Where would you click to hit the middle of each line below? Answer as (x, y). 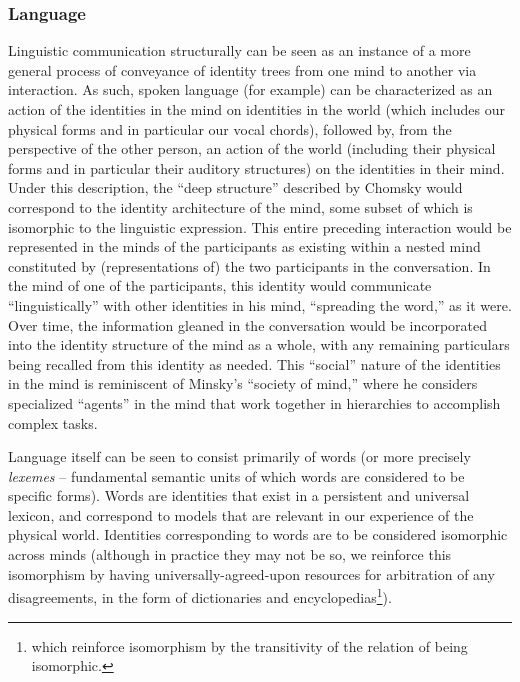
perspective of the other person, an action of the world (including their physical (252, 148)
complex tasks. (53, 422)
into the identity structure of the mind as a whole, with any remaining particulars (259, 344)
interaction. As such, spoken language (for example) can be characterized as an (250, 89)
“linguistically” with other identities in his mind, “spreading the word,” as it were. (260, 304)
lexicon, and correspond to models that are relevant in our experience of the (241, 514)
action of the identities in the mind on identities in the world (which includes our (256, 109)
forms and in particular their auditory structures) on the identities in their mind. (256, 167)
